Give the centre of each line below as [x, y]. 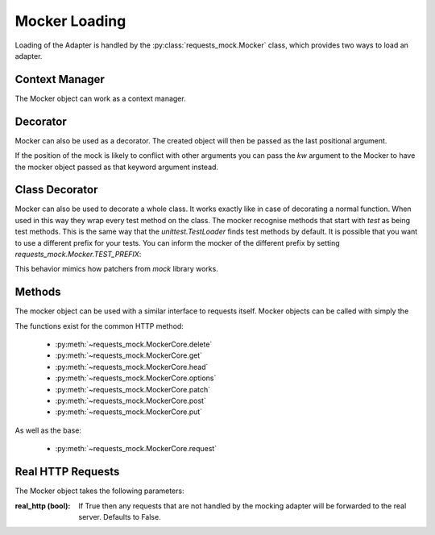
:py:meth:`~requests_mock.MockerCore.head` [132, 367]
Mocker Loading [70, 21]
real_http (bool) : [43, 506]
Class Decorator [56, 190]
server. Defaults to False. [120, 516]
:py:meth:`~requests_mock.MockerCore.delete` [134, 344]
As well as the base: [48, 430]
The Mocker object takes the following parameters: [99, 491]
